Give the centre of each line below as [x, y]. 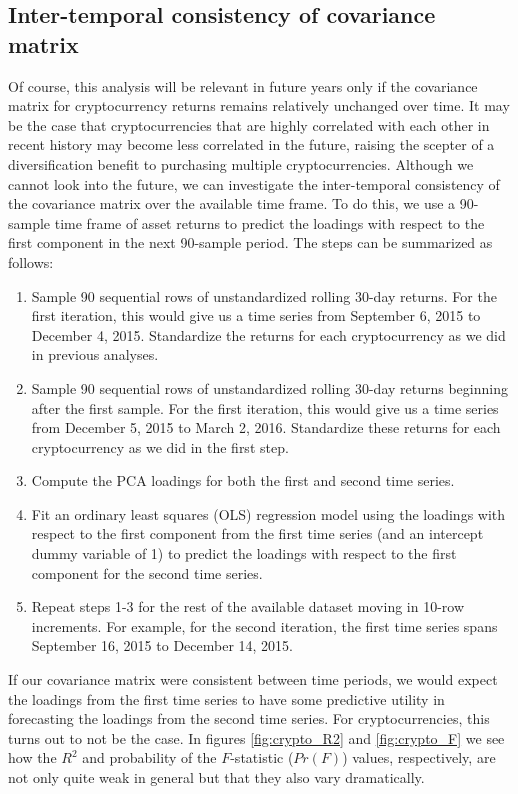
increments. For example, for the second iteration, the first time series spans [264, 625]
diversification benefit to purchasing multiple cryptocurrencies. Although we [241, 163]
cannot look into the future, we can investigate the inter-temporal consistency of [254, 183]
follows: [31, 261]
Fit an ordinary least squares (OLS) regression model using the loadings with [268, 513]
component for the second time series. [147, 572]
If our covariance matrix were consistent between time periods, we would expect [253, 679]
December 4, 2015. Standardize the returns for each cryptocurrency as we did [268, 334]
